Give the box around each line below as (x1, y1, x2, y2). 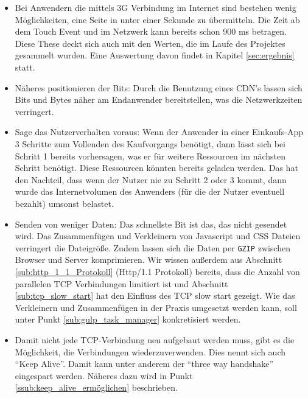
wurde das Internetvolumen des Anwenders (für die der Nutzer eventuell (15, 185, 285, 198)
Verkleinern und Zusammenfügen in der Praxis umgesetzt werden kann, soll (15, 301, 297, 313)
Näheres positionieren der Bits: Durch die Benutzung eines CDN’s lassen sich (15, 81, 303, 94)
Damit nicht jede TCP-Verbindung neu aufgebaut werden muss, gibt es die (15, 333, 295, 346)
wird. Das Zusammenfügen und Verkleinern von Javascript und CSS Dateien (15, 229, 301, 242)
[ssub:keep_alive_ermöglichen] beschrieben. (15, 381, 178, 394)
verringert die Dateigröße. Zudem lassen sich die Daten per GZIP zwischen (15, 241, 291, 254)
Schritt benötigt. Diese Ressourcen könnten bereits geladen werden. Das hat (15, 161, 298, 174)
